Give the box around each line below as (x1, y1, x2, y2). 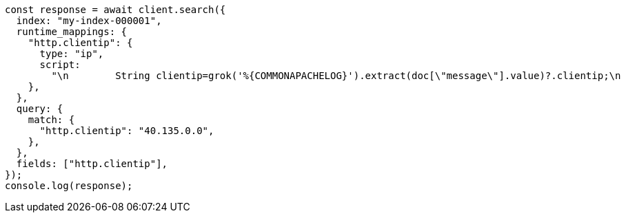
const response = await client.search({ (5, 4, 226, 15)
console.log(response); (5, 180, 133, 191)
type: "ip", (39, 48, 104, 59)
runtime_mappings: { (16, 26, 128, 37)
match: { (28, 114, 75, 125)
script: (39, 59, 81, 70)
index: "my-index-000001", (16, 15, 162, 26)
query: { (16, 103, 63, 114)
